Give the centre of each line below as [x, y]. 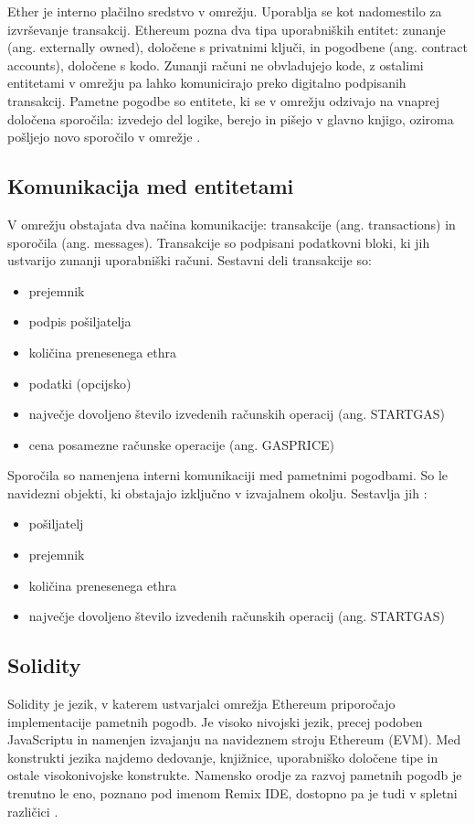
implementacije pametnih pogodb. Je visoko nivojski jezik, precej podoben [215, 721]
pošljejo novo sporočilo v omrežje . [104, 137]
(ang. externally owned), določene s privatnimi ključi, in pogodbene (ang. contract [237, 47]
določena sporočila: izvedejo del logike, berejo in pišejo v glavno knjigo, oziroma [231, 118]
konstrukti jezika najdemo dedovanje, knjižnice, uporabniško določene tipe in [223, 757]
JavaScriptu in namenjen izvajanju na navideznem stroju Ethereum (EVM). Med [234, 739]
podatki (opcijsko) [80, 383]
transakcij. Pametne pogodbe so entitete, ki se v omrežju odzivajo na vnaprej [224, 100]
